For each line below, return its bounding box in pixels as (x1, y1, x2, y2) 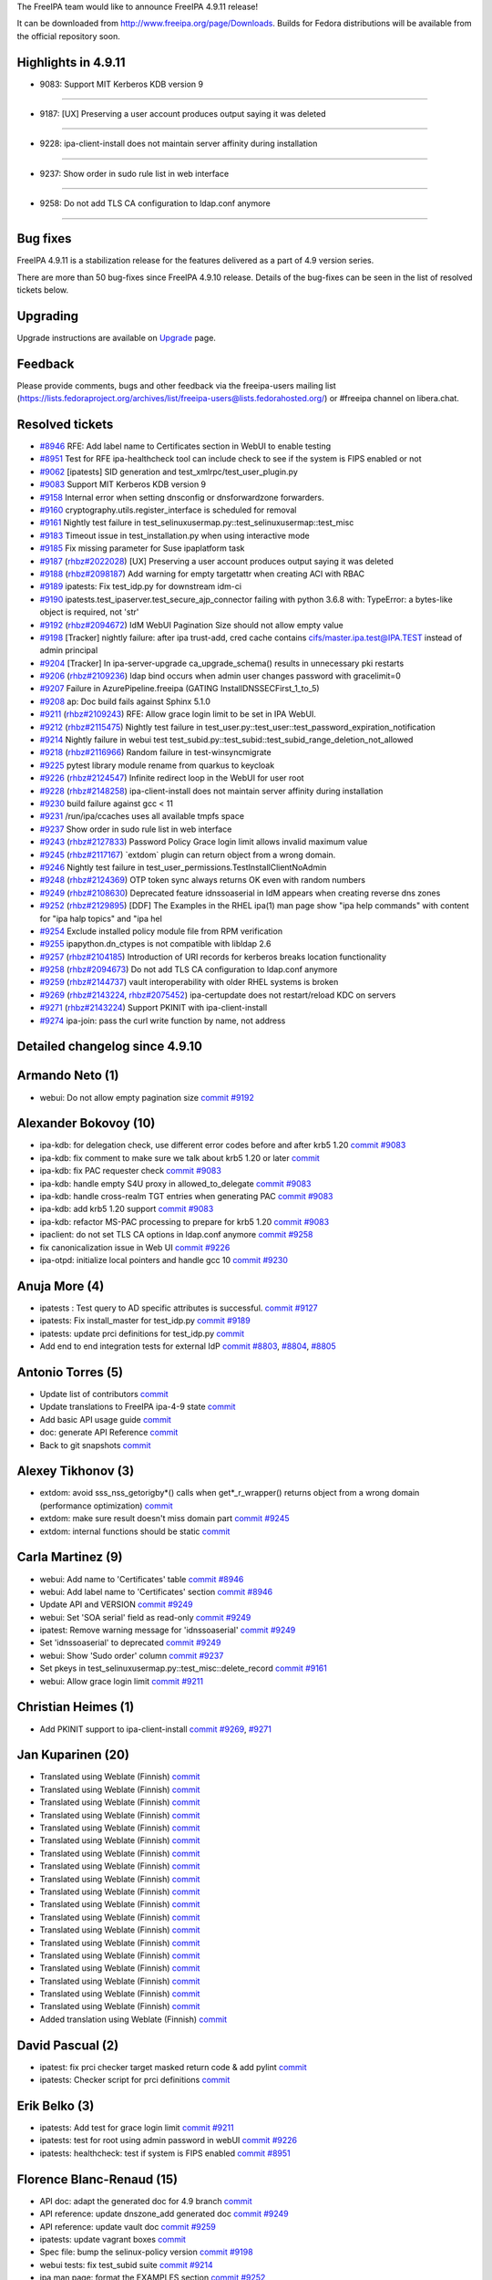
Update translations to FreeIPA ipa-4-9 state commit (39, 1401, 236, 1413)
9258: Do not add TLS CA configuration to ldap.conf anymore (39, 198, 271, 209)
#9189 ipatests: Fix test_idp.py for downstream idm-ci (39, 581, 241, 592)
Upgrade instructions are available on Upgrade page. (16, 332, 216, 343)
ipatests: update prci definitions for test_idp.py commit (39, 1328, 245, 1339)
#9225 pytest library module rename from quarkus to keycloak (39, 760, 275, 771)
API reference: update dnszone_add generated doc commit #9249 (39, 2208, 289, 2220)
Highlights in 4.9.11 (16, 55, 126, 70)
